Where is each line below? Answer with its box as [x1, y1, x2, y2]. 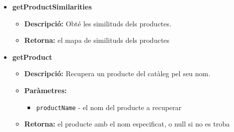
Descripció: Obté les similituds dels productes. [24, 18, 171, 28]
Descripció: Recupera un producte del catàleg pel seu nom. [24, 68, 210, 79]
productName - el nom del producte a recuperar [36, 102, 182, 112]
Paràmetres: [24, 85, 67, 95]
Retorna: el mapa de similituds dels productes [24, 35, 170, 45]
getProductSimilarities [12, 1, 92, 11]
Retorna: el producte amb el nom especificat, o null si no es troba [24, 119, 230, 129]
